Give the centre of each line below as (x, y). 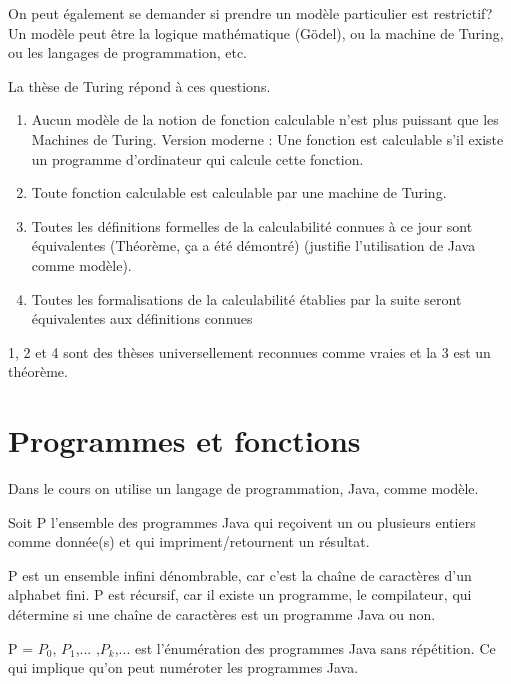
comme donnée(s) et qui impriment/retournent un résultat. (189, 541)
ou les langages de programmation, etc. (127, 52)
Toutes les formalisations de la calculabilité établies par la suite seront (246, 298)
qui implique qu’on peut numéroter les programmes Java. (183, 667)
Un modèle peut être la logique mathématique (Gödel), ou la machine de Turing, (256, 32)
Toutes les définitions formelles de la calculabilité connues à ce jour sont (252, 225)
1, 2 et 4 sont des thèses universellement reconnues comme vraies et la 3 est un (249, 351)
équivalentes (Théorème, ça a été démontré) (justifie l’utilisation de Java (253, 245)
